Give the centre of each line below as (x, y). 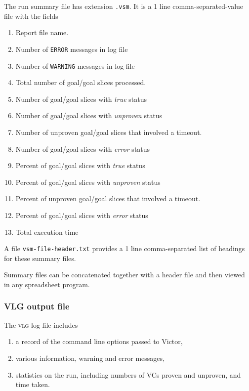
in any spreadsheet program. (47, 284)
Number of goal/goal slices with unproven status (89, 115)
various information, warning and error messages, (90, 358)
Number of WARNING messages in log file (75, 65)
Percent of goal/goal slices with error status (82, 215)
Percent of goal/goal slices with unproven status (88, 182)
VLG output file (37, 306)
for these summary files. (40, 258)
